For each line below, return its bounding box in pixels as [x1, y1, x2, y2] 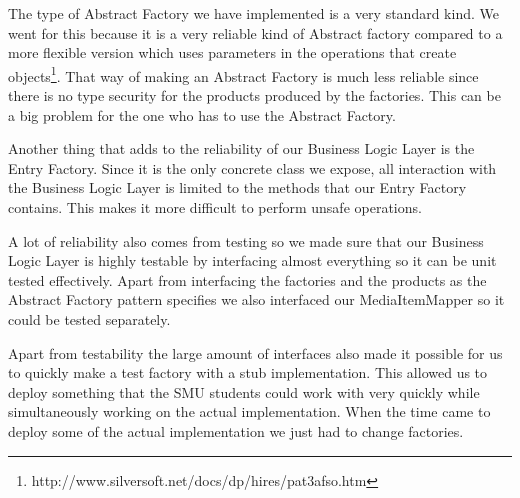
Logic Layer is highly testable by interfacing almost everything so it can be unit [8, 250, 497, 271]
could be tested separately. [8, 308, 171, 329]
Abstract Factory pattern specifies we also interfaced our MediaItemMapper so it [8, 289, 505, 310]
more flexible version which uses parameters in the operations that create [8, 42, 457, 63]
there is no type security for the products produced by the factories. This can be [8, 85, 501, 106]
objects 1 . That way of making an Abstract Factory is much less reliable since [8, 62, 479, 86]
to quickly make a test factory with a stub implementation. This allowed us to [8, 362, 488, 383]
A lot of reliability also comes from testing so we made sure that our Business [8, 230, 484, 251]
